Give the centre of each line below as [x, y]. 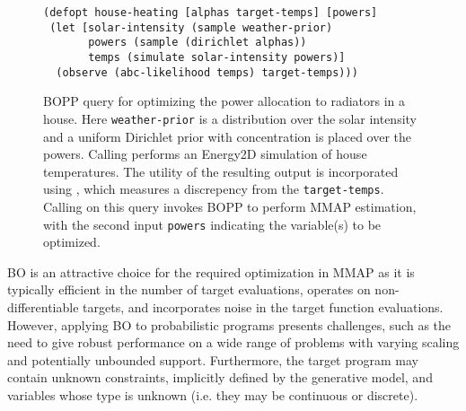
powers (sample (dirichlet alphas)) [198, 43]
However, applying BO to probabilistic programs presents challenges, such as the [229, 324]
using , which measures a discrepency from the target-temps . [214, 189]
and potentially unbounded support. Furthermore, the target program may [213, 359]
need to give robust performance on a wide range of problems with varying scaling [233, 342]
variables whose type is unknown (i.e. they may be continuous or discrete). [213, 394]
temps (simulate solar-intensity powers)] [217, 57]
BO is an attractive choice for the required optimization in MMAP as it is [211, 271]
